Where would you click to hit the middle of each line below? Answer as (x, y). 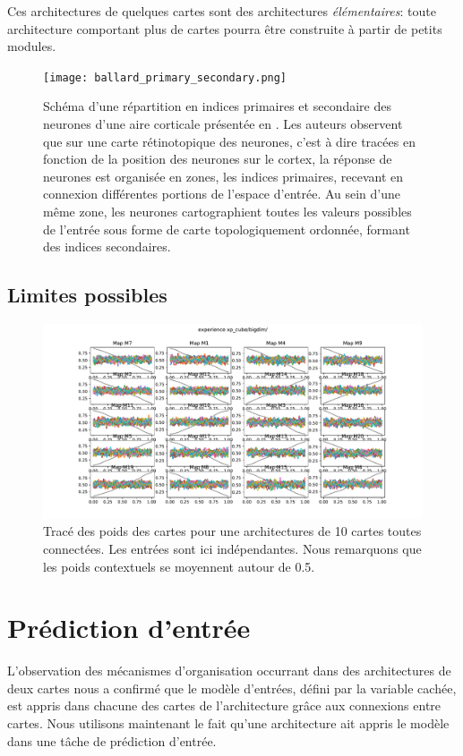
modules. (32, 46)
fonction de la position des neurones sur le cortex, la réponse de (218, 159)
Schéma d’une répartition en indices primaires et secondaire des (217, 106)
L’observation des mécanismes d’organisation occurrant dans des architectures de (229, 671)
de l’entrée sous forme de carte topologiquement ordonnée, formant (227, 229)
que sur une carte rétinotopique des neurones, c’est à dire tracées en (229, 141)
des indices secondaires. (107, 246)
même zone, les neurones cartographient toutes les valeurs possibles (227, 211)
